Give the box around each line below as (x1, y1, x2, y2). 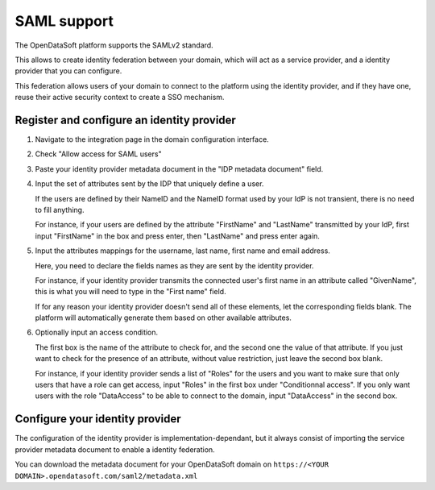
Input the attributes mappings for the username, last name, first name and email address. (35, 246, 330, 255)
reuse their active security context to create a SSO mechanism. (14, 93, 225, 102)
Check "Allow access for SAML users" (35, 149, 162, 159)
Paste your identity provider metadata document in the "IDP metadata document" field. (35, 164, 324, 173)
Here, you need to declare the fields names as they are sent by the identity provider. (35, 260, 314, 270)
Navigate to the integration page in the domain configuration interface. (35, 135, 269, 144)
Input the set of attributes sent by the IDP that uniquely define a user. (35, 179, 264, 189)
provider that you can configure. (14, 66, 122, 76)
